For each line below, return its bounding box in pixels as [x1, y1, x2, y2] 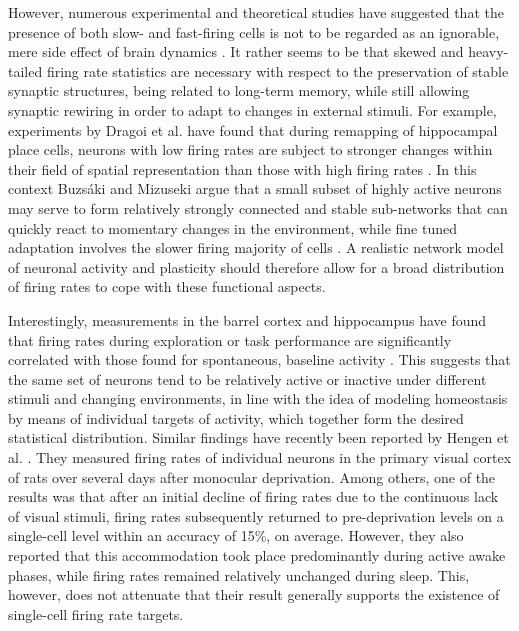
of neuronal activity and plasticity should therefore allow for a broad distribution [8, 256, 505, 277]
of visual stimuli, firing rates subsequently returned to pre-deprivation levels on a [8, 505, 504, 526]
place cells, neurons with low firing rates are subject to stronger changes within [8, 139, 493, 160]
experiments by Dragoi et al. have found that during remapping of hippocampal [8, 119, 498, 140]
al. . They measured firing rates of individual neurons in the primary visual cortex [8, 447, 512, 468]
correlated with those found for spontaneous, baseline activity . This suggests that [8, 349, 511, 370]
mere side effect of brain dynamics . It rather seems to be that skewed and [8, 41, 464, 62]
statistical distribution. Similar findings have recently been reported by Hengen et [8, 427, 509, 448]
